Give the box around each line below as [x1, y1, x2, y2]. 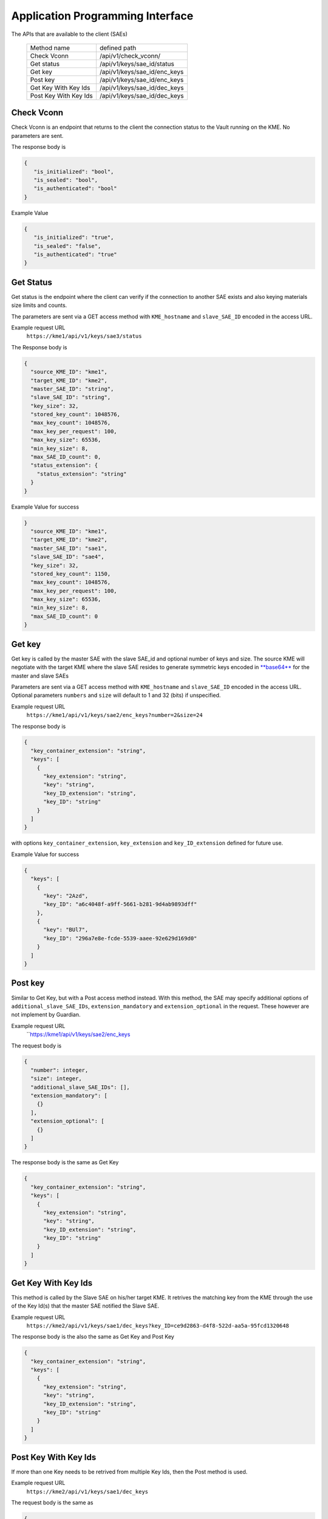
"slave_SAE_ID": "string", [30, 394, 111, 401]
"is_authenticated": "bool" [33, 185, 118, 192]
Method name [30, 43, 70, 52]
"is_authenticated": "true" [33, 251, 118, 258]
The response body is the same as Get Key [11, 1159, 119, 1166]
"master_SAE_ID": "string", [30, 385, 114, 392]
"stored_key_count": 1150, [30, 570, 111, 577]
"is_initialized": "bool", [33, 168, 114, 175]
